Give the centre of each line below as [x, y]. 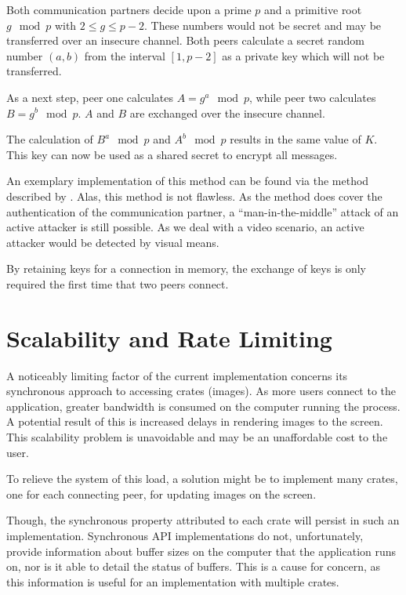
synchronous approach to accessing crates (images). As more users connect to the [201, 391]
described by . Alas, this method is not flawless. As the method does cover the [194, 196]
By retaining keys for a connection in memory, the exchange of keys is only [187, 268]
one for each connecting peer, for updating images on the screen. [161, 493]
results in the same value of [295, 139]
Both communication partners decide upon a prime [129, 9]
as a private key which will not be [303, 55]
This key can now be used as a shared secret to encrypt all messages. [172, 154]
